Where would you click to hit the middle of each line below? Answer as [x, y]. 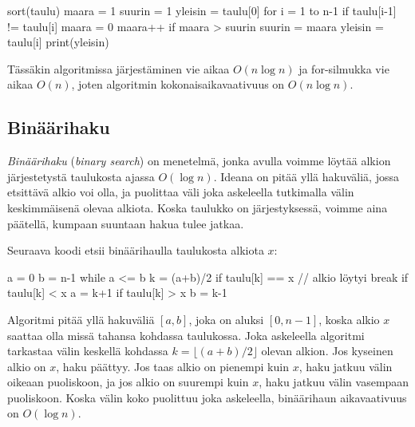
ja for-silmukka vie [344, 68]
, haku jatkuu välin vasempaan [334, 382]
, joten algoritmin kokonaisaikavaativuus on [178, 84]
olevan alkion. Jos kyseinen [327, 351]
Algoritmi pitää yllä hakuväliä [81, 319]
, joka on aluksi [226, 319]
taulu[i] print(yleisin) [58, 42]
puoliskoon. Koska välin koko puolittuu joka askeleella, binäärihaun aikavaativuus [207, 397]
